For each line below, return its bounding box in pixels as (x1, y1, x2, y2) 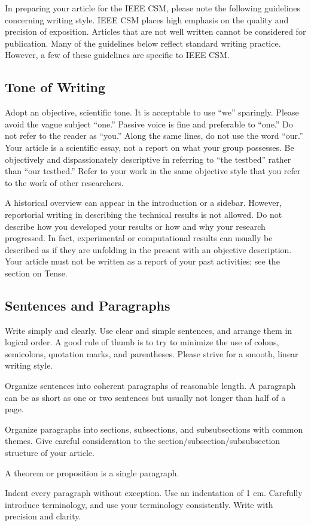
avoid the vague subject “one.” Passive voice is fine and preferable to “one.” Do (5, 117, 293, 130)
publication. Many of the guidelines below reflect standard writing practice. (5, 37, 281, 49)
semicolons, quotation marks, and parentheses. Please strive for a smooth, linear (5, 347, 298, 360)
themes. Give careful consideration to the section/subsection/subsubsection (5, 434, 280, 447)
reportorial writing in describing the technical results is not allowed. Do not (5, 208, 282, 220)
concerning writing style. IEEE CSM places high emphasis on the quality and (5, 13, 289, 26)
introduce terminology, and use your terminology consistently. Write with (5, 498, 273, 510)
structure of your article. (5, 446, 94, 459)
